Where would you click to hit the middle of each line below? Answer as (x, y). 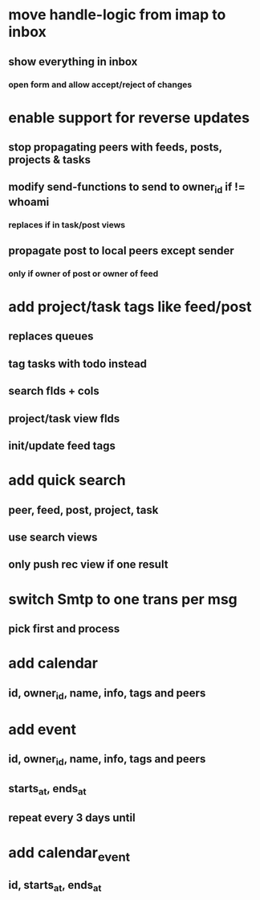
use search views (53, 537)
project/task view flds (64, 419)
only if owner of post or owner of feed (83, 273)
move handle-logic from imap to (117, 15)
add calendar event (69, 854)
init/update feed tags (62, 446)
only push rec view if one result (88, 565)
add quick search (67, 481)
